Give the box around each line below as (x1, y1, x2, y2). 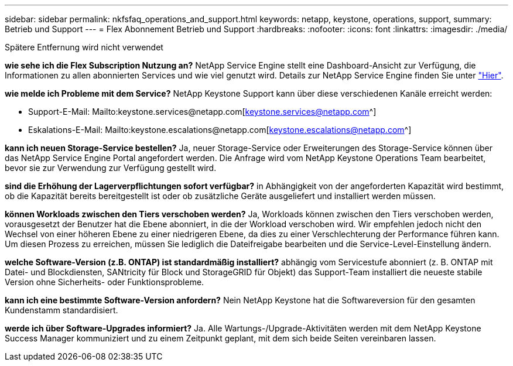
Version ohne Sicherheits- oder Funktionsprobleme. (5, 277, 204, 287)
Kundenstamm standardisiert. (5, 305, 118, 315)
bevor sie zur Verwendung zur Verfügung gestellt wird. (5, 163, 217, 173)
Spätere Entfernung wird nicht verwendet (5, 42, 163, 52)
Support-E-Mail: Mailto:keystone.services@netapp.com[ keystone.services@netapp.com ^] (28, 107, 377, 117)
